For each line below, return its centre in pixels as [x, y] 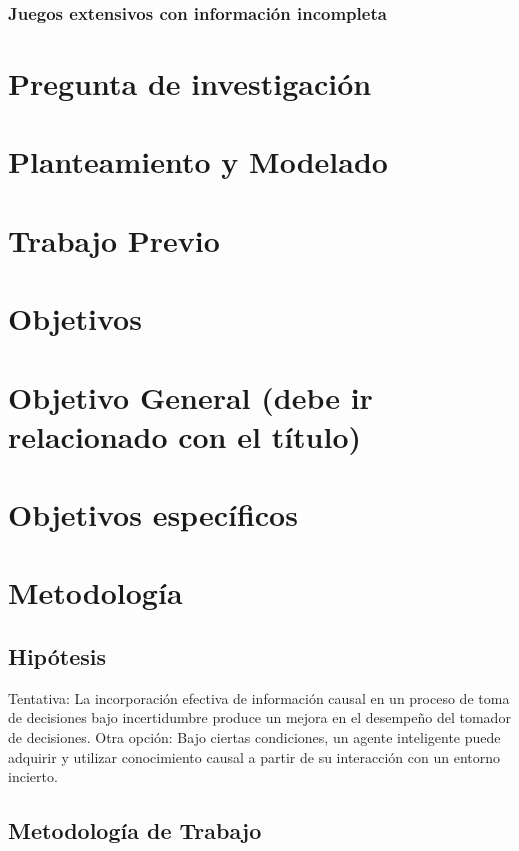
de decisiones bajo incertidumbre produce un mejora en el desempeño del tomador [259, 717]
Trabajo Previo [114, 239]
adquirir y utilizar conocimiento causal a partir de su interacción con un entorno [254, 756]
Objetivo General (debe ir [190, 396]
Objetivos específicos [153, 514]
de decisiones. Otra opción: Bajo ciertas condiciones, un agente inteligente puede [254, 737]
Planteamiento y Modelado [198, 161]
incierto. [33, 776]
